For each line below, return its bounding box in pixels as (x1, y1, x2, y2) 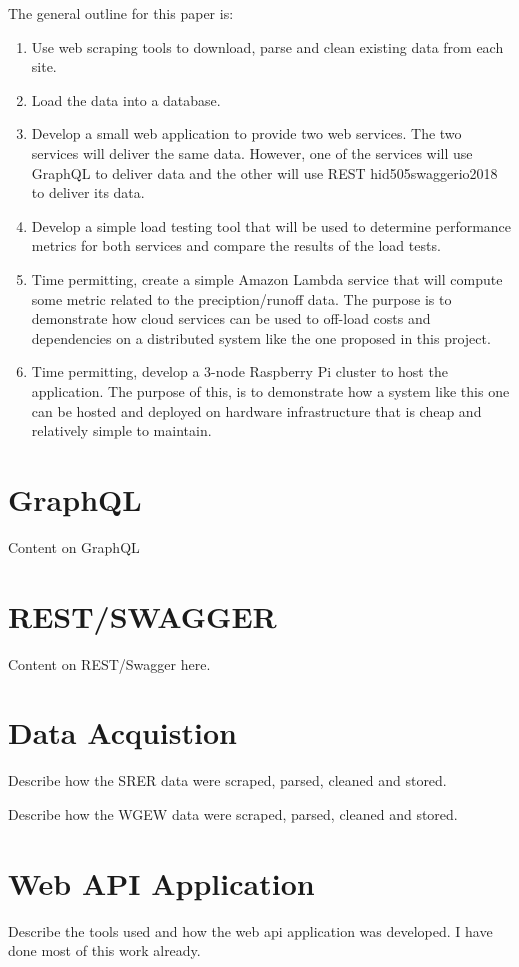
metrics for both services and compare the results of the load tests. (31, 235, 441, 256)
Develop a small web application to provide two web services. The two (31, 123, 462, 144)
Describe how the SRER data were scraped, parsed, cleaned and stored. (8, 770, 447, 791)
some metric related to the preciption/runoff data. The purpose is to (31, 288, 452, 309)
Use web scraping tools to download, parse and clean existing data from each (31, 36, 504, 57)
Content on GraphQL (8, 536, 140, 557)
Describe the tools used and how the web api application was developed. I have (8, 920, 493, 941)
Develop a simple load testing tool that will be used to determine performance (31, 215, 512, 236)
